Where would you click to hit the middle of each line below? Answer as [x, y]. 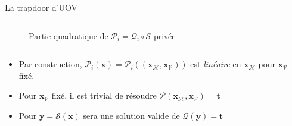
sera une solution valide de [131, 115]
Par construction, [50, 64]
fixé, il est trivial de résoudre [104, 95]
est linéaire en [216, 64]
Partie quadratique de [69, 35]
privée [164, 35]
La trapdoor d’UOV [41, 7]
